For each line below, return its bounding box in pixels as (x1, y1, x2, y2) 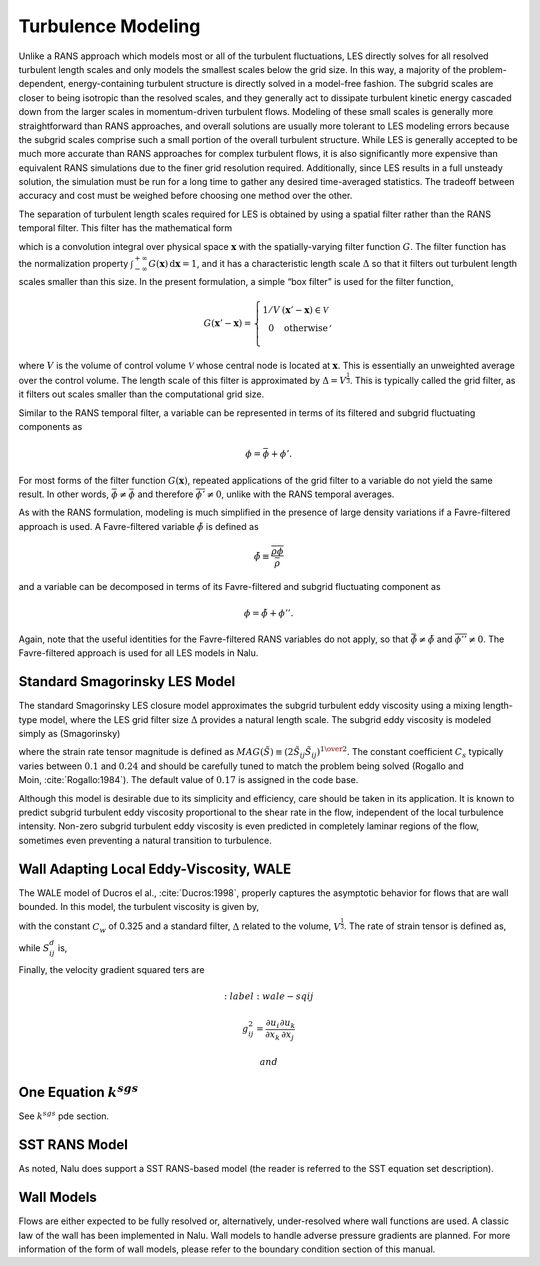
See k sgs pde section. (18, 1109, 110, 1122)
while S (18, 941, 50, 954)
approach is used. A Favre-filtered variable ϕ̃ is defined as (18, 520, 259, 532)
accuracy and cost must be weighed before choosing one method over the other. (18, 190, 353, 202)
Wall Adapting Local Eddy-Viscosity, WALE (18, 860, 292, 877)
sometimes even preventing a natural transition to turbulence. (18, 834, 272, 846)
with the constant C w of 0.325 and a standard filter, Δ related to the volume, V (18, 920, 341, 935)
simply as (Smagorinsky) (18, 727, 121, 739)
